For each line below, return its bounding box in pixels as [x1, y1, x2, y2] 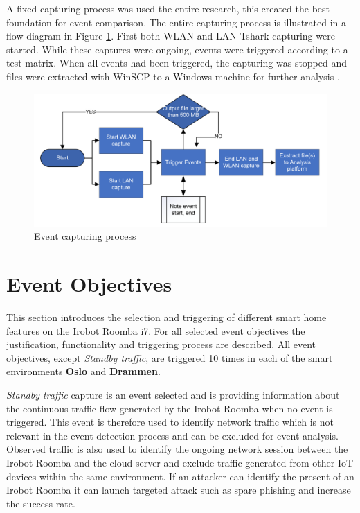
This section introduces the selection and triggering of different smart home [6, 310, 327, 324]
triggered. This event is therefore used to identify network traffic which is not [6, 415, 334, 429]
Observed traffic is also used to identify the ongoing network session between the [6, 442, 348, 456]
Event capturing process [34, 229, 136, 243]
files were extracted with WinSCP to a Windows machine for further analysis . [6, 69, 340, 83]
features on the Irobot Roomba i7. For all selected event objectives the [6, 323, 305, 338]
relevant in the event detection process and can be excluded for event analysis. [6, 428, 339, 442]
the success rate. [6, 496, 75, 510]
